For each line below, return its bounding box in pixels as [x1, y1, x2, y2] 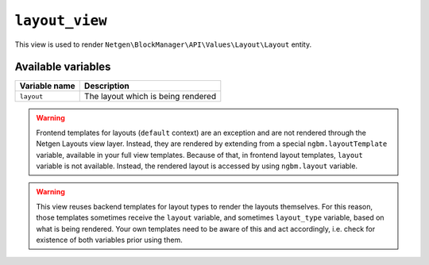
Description [83, 80, 130, 91]
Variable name [19, 80, 75, 91]
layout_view [14, 12, 107, 29]
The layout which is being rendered [83, 91, 217, 102]
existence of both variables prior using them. [36, 235, 183, 244]
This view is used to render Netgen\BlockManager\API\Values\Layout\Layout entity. [14, 40, 312, 49]
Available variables [14, 60, 111, 74]
